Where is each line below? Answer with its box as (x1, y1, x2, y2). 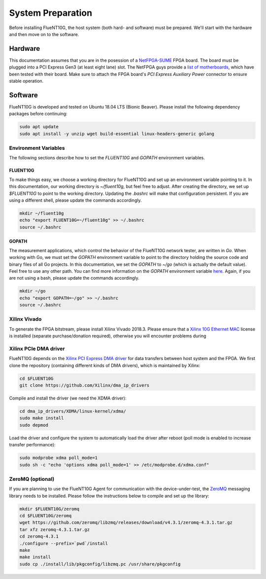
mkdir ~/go (19, 289, 46, 294)
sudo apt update (19, 124, 59, 130)
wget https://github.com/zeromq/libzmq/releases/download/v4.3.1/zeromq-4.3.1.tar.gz (19, 520, 233, 525)
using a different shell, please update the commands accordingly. (9, 197, 142, 203)
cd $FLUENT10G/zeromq (19, 513, 72, 519)
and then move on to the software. (9, 31, 79, 37)
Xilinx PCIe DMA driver (9, 345, 65, 352)
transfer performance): (9, 442, 56, 448)
